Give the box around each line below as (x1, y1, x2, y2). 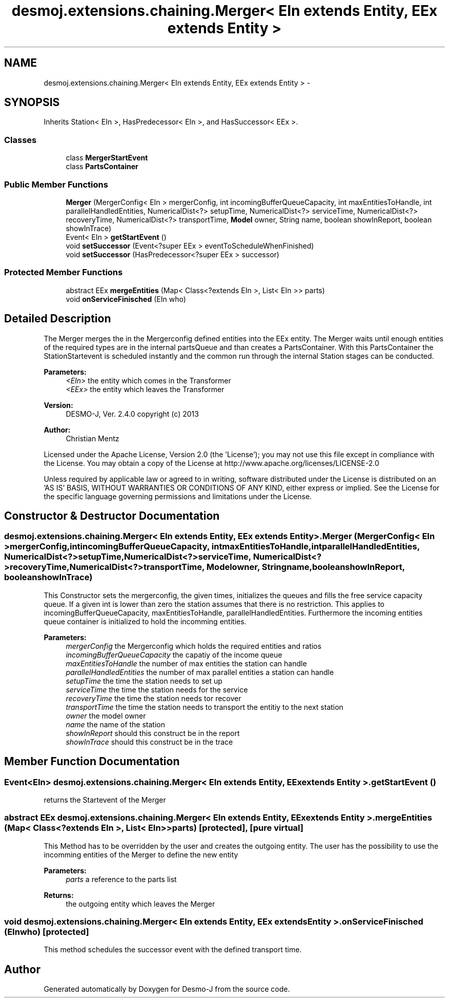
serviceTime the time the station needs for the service (66, 685, 248, 694)
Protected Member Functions (4, 267, 123, 278)
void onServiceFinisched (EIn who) (66, 294, 186, 303)
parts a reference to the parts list (66, 874, 177, 884)
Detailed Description (4, 312, 111, 325)
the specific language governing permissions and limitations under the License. (44, 492, 312, 501)
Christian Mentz (66, 434, 119, 443)
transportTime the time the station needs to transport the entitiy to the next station (66, 702, 343, 711)
